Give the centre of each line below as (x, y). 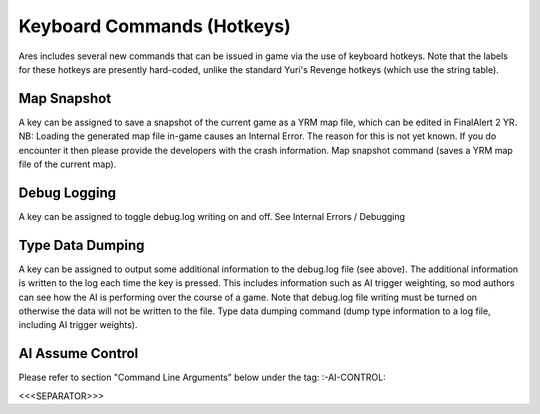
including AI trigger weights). (78, 325)
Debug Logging (67, 192)
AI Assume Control (78, 353)
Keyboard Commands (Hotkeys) (154, 26)
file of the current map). (67, 164)
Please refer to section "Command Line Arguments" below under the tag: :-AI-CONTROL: (202, 377)
